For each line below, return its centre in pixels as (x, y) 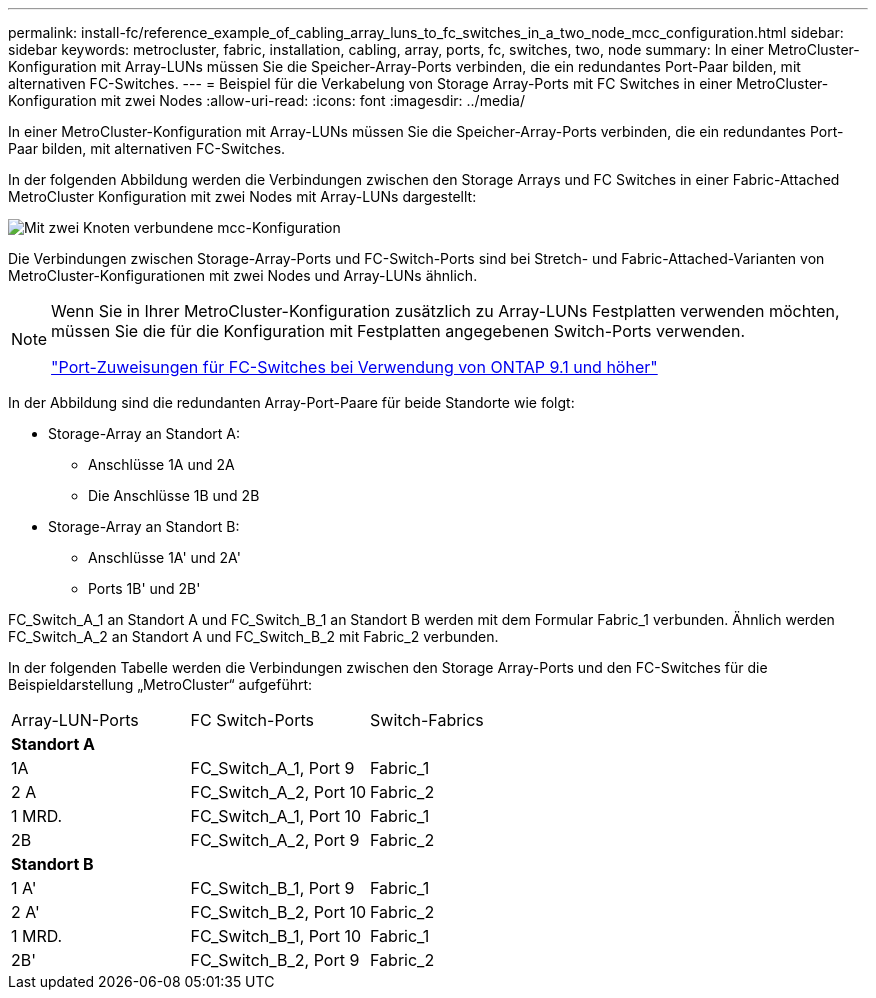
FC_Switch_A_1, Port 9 (272, 768)
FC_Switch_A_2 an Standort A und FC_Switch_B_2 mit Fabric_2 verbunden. (253, 636)
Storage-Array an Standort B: (144, 526)
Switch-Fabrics (427, 720)
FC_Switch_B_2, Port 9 (275, 960)
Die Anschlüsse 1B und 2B (174, 495)
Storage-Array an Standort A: (144, 433)
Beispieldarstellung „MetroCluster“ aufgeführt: (160, 684)
